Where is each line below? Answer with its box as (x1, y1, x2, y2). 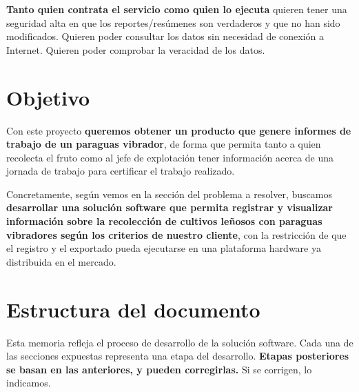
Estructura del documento (6, 295, 260, 323)
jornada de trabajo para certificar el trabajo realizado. (6, 164, 235, 178)
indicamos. (6, 375, 51, 390)
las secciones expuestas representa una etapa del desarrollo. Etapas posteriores (6, 349, 349, 363)
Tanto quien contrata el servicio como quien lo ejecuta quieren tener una (6, 2, 347, 16)
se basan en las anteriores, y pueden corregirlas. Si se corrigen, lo (6, 362, 312, 376)
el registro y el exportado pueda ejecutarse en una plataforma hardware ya (6, 241, 321, 255)
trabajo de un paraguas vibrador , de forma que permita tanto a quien (6, 137, 321, 151)
